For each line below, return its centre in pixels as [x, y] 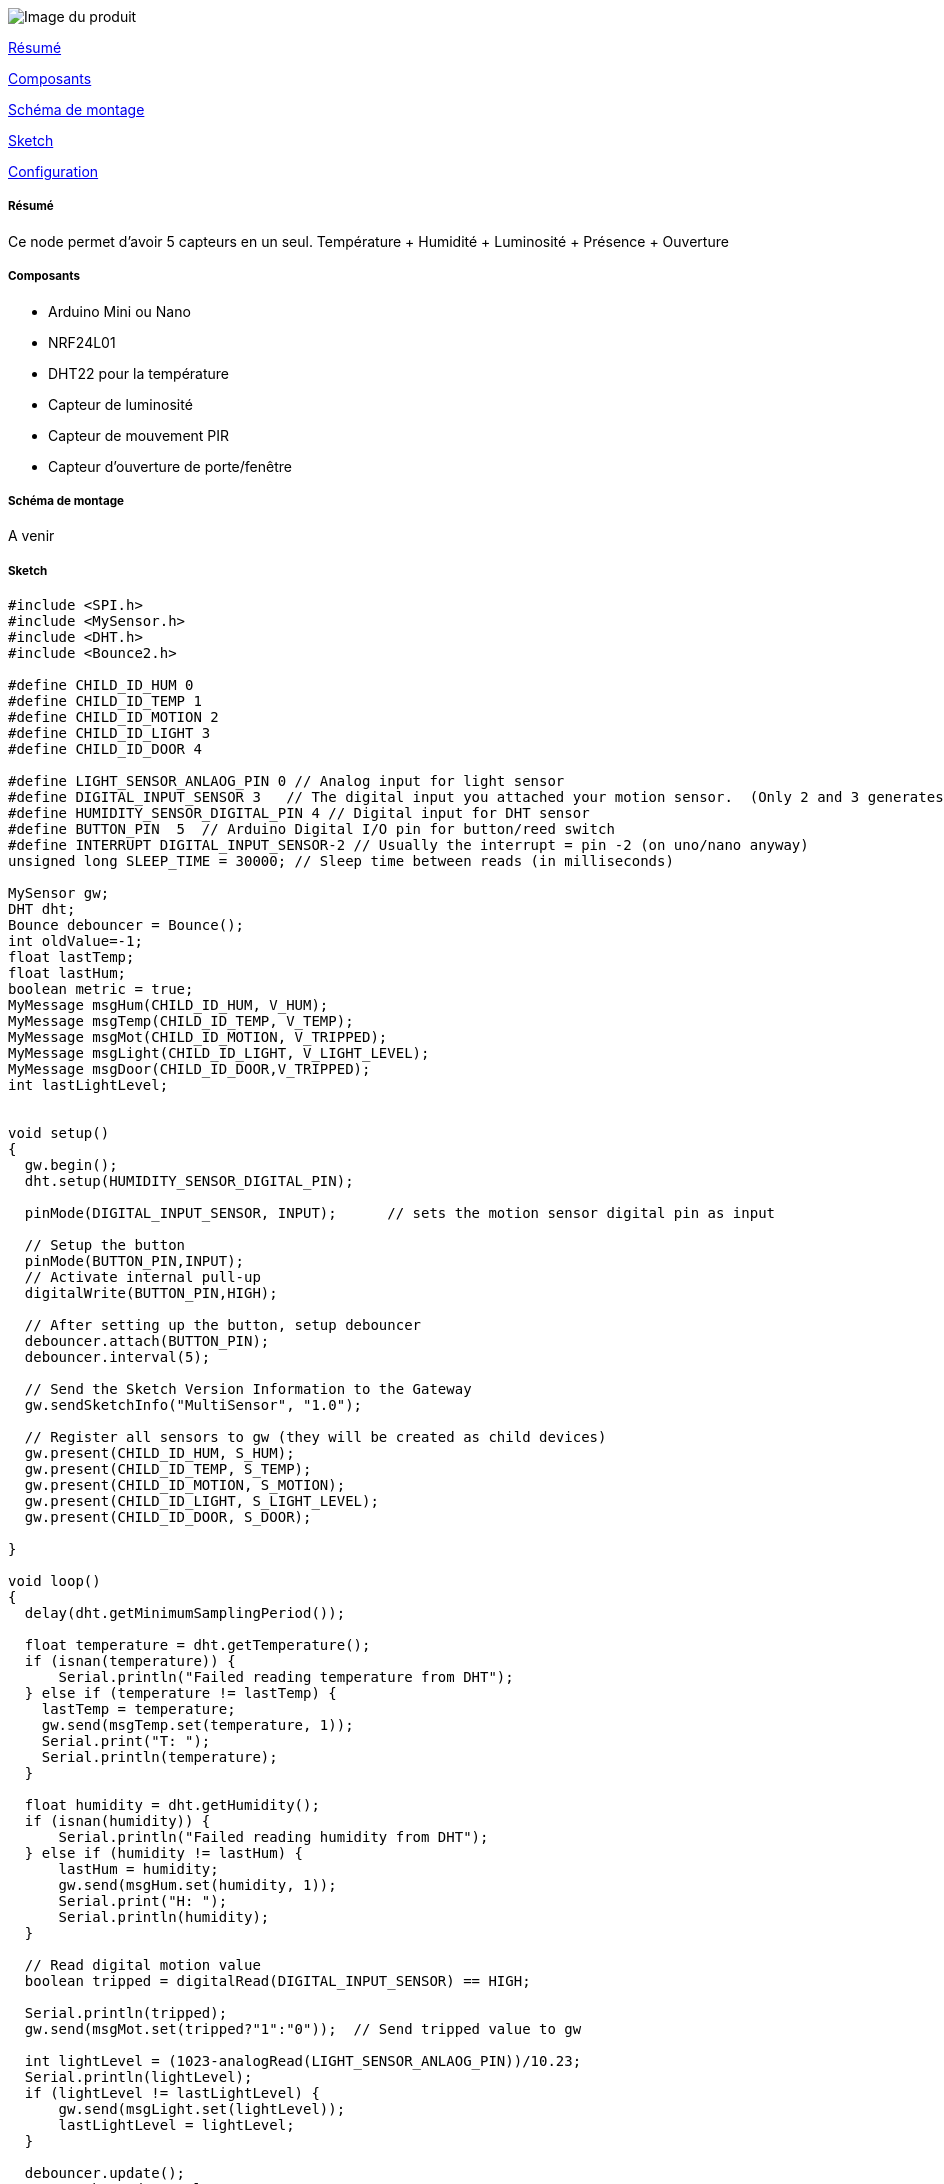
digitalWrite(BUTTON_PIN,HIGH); [151, 1293]
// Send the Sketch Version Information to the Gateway [248, 1389]
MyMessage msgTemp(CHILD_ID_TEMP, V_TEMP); [181, 1021]
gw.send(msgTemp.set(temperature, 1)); [197, 1725]
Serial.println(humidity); [164, 1917]
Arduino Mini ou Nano [119, 311]
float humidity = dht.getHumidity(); [172, 1805]
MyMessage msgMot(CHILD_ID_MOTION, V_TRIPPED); [198, 1037]
